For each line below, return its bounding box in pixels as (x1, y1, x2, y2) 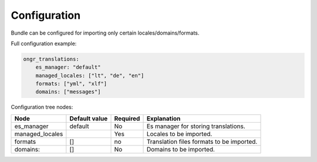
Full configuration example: (11, 40, 77, 47)
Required (114, 114, 140, 123)
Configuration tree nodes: (11, 103, 73, 111)
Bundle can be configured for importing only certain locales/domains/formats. (11, 29, 200, 36)
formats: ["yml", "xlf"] (35, 80, 107, 87)
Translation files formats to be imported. (146, 137, 258, 146)
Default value (69, 114, 108, 123)
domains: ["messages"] (35, 89, 101, 95)
